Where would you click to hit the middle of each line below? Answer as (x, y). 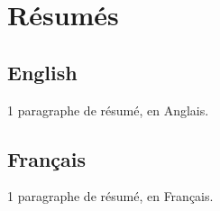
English (42, 72)
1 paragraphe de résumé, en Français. (110, 196)
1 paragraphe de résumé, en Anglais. (108, 110)
